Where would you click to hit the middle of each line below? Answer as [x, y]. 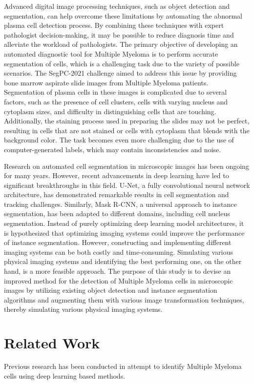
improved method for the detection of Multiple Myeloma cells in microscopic [118, 280]
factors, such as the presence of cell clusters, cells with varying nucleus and [116, 101]
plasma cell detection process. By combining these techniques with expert [114, 25]
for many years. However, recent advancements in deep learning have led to [116, 175]
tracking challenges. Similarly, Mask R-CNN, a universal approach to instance [120, 204]
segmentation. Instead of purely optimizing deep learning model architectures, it [124, 223]
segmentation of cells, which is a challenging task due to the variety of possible [122, 63]
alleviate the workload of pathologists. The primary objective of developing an [121, 44]
